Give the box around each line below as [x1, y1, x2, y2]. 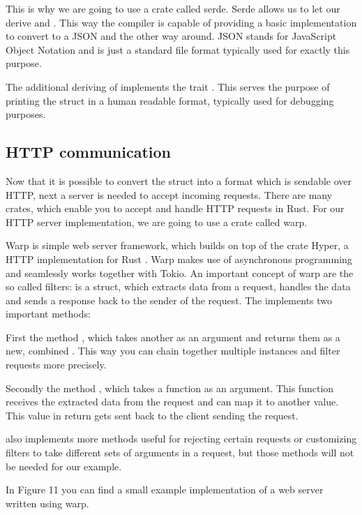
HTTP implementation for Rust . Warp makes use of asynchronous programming [6, 251, 352, 266]
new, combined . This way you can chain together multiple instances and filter [6, 343, 340, 358]
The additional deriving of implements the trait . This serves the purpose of [6, 79, 330, 94]
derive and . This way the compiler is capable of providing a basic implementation [6, 15, 357, 29]
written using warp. [6, 495, 89, 510]
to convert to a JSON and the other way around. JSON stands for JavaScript [6, 29, 337, 43]
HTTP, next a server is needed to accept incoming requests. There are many [6, 187, 333, 202]
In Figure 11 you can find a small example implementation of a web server [6, 482, 324, 497]
